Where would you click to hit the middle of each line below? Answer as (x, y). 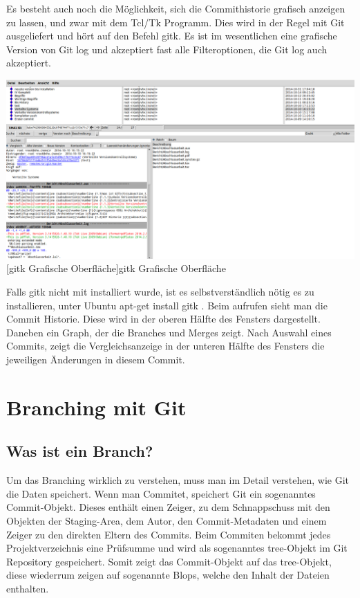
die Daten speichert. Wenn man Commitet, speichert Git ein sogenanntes (161, 493)
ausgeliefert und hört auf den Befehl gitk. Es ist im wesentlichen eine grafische (172, 36)
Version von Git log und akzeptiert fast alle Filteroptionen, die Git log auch (167, 49)
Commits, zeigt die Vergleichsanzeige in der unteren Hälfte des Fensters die (165, 346)
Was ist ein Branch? (80, 451)
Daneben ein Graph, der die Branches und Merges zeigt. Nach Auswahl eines (169, 332)
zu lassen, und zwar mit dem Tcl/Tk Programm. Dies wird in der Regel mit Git (176, 22)
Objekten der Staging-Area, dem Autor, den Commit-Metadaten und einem (167, 520)
